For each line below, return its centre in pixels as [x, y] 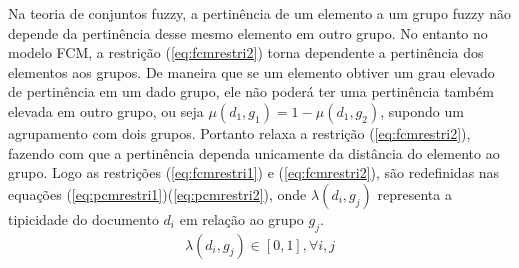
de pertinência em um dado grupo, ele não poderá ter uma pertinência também [251, 91]
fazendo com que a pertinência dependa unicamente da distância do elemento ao [254, 152]
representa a [414, 193]
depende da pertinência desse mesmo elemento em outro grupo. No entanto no [248, 32]
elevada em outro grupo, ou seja [106, 110]
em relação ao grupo [241, 218]
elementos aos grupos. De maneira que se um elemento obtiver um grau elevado [251, 71]
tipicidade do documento [83, 218]
